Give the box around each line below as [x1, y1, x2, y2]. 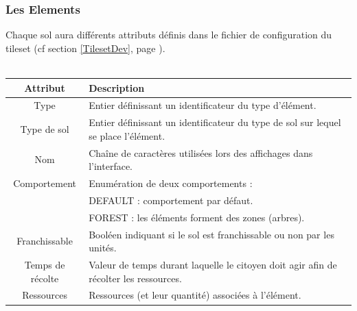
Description [89, 80, 145, 95]
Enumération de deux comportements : [89, 176, 253, 190]
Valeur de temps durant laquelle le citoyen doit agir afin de [89, 258, 337, 272]
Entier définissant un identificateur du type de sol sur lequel [89, 115, 341, 129]
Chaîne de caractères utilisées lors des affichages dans [89, 145, 313, 160]
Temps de [24, 258, 65, 272]
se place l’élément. [89, 128, 165, 142]
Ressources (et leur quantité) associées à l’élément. [89, 288, 301, 302]
